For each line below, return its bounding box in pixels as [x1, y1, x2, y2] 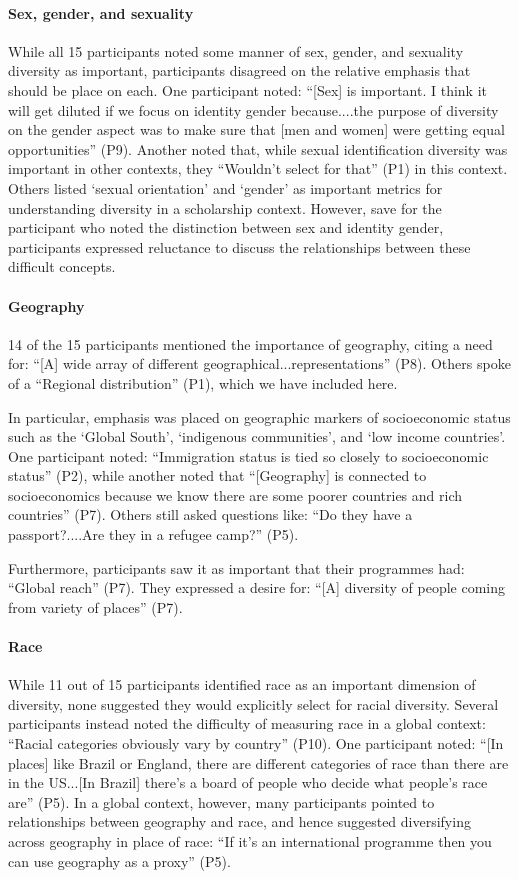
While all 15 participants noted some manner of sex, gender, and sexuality [8, 40, 464, 61]
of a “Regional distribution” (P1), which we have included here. [8, 372, 398, 393]
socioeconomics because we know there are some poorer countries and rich [8, 484, 462, 505]
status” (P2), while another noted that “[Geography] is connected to [8, 465, 427, 486]
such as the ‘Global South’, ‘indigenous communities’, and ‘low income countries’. [8, 426, 506, 447]
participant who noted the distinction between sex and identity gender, [8, 217, 444, 238]
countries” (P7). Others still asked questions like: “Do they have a [8, 504, 413, 525]
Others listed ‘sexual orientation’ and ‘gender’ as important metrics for [8, 177, 443, 198]
